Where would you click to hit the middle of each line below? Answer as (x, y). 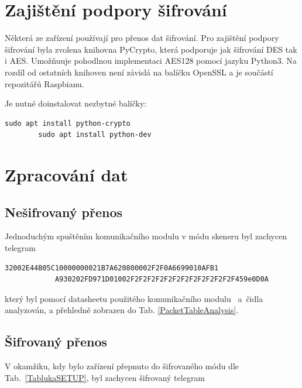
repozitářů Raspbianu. (44, 83)
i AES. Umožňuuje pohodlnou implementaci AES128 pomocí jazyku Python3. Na (151, 61)
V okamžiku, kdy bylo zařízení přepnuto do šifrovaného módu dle (122, 366)
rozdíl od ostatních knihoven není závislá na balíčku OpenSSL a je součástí (139, 72)
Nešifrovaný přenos (64, 212)
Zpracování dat (66, 175)
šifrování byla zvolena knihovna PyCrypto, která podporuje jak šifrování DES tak (151, 49)
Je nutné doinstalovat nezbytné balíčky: (76, 103)
